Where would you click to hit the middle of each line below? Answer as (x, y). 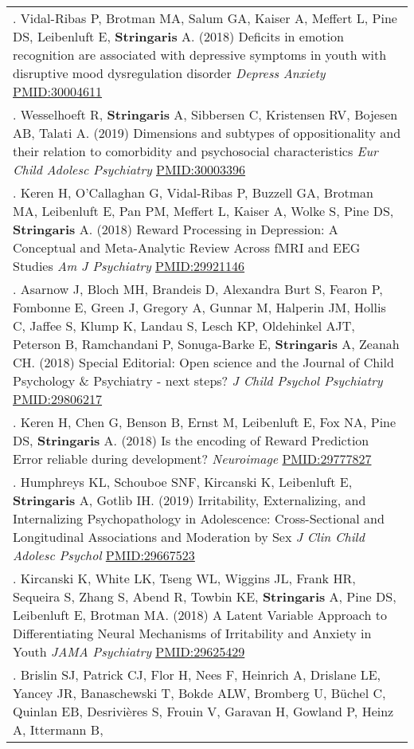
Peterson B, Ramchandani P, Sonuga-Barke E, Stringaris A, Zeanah (206, 344)
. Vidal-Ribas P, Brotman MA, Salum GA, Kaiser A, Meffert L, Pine (205, 18)
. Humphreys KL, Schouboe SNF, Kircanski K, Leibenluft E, (183, 482)
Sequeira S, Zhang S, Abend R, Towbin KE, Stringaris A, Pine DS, (205, 596)
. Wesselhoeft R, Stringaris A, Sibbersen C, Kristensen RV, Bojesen (205, 114)
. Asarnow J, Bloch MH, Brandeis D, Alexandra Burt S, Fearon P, (198, 289)
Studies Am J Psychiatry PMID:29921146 (129, 266)
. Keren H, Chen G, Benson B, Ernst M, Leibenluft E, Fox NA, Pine (205, 422)
